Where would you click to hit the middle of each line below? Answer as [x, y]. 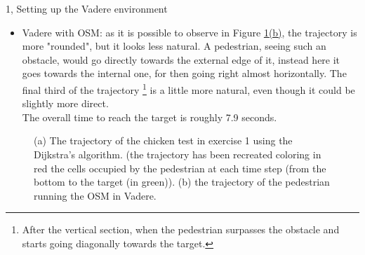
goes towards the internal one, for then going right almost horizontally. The [184, 73]
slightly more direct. [65, 103]
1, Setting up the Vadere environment [87, 8]
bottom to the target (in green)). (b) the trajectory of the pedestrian [182, 182]
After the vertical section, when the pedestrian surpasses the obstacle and [181, 229]
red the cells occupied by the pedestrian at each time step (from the [180, 168]
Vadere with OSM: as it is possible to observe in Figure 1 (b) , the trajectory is [190, 32]
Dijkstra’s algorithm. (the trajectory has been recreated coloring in [178, 154]
